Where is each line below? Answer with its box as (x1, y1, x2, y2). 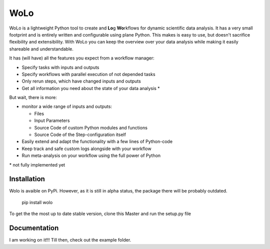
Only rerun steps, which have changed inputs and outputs (21, 78, 141, 84)
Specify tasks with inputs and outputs (21, 64, 99, 70)
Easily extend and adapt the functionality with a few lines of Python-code (21, 138, 172, 144)
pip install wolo (21, 199, 53, 205)
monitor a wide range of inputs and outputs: (21, 103, 112, 109)
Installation (9, 175, 45, 183)
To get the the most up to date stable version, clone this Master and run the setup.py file (9, 210, 191, 217)
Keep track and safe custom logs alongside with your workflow (21, 145, 152, 151)
